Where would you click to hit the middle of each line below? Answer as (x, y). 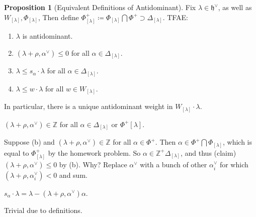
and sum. (73, 175)
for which (234, 165)
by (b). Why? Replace (93, 165)
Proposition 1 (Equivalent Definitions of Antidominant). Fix (100, 7)
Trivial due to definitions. (43, 210)
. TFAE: (175, 17)
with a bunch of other (174, 165)
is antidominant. (48, 36)
